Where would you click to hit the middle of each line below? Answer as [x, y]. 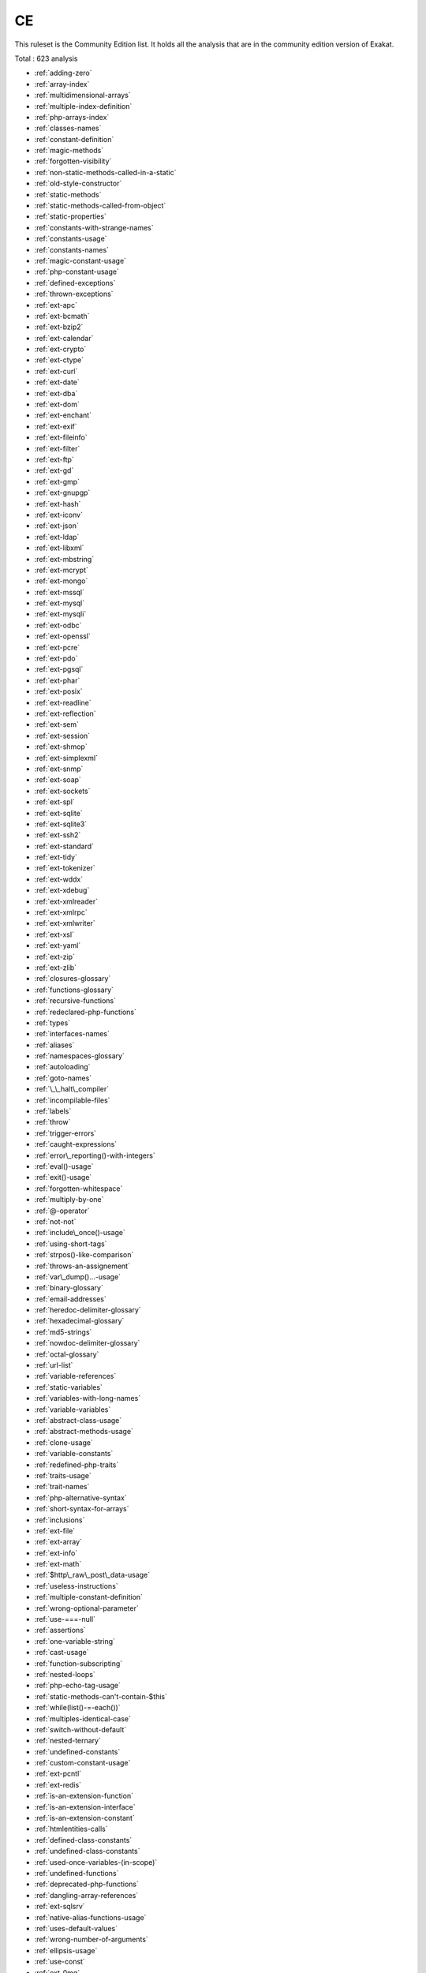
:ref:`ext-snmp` [59, 769]
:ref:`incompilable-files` [72, 1100]
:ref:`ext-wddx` [58, 879]
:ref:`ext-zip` [54, 957]
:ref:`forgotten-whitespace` [78, 1189]
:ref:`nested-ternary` [68, 1741]
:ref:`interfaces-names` [72, 1034]
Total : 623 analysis [46, 58]
